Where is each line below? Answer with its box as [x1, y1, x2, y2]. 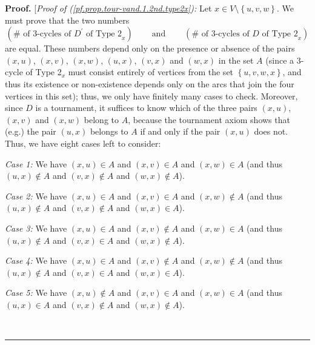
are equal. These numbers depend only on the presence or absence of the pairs [5, 42, 295, 55]
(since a [265, 53, 294, 66]
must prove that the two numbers [5, 13, 130, 26]
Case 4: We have [5, 254, 67, 267]
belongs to [90, 125, 128, 138]
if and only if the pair [140, 125, 220, 138]
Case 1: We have [5, 157, 67, 170]
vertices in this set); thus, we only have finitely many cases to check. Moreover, [5, 89, 298, 102]
